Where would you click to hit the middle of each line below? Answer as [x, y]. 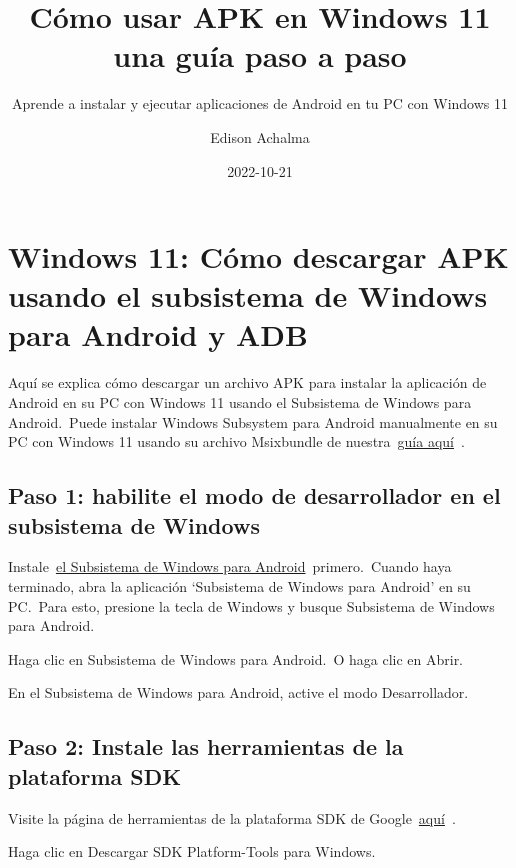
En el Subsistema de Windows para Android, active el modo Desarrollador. [238, 692]
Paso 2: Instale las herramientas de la [206, 746]
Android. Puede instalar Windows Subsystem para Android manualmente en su [253, 421]
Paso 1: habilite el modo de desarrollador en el [254, 495]
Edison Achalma [260, 136]
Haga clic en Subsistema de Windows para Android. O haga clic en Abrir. [236, 658]
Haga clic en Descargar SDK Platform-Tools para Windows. [192, 851]
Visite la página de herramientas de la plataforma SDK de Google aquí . [232, 817]
